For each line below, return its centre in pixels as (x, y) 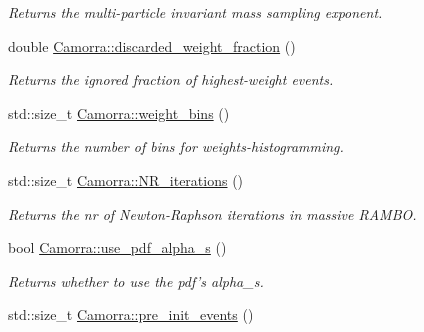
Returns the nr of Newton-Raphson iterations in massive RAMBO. (212, 213)
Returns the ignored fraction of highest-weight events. (171, 79)
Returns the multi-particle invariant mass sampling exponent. (195, 12)
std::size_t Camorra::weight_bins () (119, 112)
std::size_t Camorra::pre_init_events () (131, 314)
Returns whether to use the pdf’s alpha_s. (136, 280)
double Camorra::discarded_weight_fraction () (152, 45)
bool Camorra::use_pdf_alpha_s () (117, 247)
